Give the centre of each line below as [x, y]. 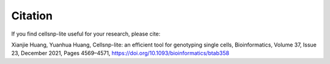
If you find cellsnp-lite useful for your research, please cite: [86, 34]
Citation [32, 16]
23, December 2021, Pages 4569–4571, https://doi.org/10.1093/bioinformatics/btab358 [120, 53]
